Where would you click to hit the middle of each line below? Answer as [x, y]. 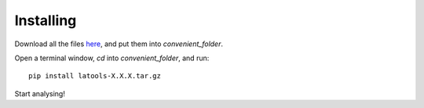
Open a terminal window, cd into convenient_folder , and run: [112, 58]
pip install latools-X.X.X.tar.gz [95, 76]
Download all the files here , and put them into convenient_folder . [119, 44]
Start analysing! [40, 93]
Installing [46, 20]
